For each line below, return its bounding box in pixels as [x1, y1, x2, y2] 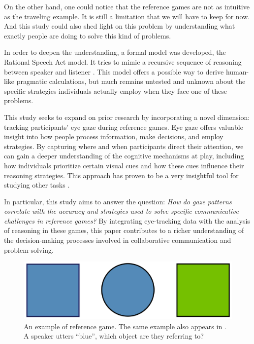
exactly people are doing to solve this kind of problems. [4, 30, 171, 40]
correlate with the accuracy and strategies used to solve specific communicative [4, 206, 239, 216]
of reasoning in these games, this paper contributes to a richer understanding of [4, 225, 244, 235]
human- [225, 66, 249, 76]
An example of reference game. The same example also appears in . [24, 321, 226, 331]
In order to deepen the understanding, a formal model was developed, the [4, 47, 226, 57]
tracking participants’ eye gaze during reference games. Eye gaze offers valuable [4, 121, 243, 132]
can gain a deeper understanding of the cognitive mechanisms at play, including [4, 151, 244, 161]
